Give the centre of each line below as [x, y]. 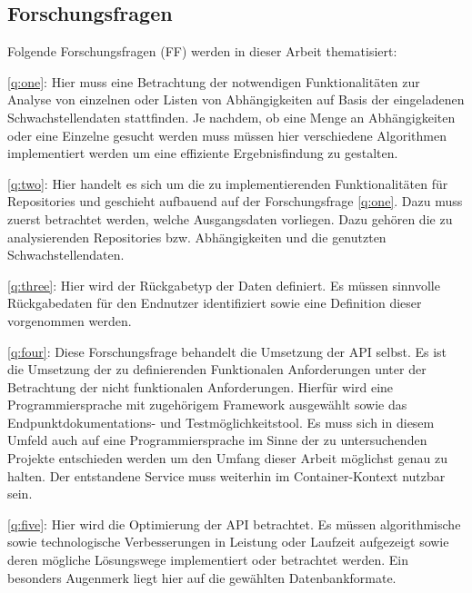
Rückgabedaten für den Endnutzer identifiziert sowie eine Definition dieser [215, 303]
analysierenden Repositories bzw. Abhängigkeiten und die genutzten [197, 237]
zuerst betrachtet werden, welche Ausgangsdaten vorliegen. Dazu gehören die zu [230, 218]
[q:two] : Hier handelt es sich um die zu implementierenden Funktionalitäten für [228, 183]
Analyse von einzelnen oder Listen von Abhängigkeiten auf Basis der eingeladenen [236, 99]
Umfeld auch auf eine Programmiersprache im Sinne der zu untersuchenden [217, 440]
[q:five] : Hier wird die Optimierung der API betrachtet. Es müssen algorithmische [234, 524]
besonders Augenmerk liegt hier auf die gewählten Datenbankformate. [202, 577]
